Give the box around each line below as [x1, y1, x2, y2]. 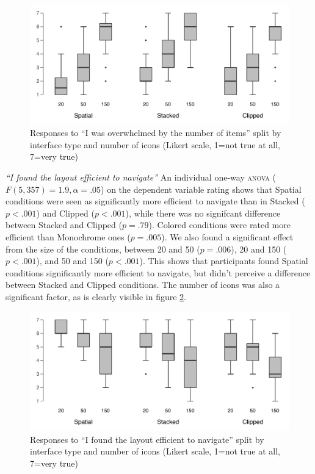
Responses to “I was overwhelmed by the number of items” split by [30, 126, 281, 139]
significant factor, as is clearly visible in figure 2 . [5, 290, 187, 303]
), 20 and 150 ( [231, 242, 287, 255]
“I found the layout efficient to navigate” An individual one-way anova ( [5, 171, 276, 183]
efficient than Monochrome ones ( [5, 230, 131, 243]
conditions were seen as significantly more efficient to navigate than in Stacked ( [5, 195, 305, 207]
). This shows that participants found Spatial [139, 254, 308, 267]
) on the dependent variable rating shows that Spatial [101, 182, 302, 195]
